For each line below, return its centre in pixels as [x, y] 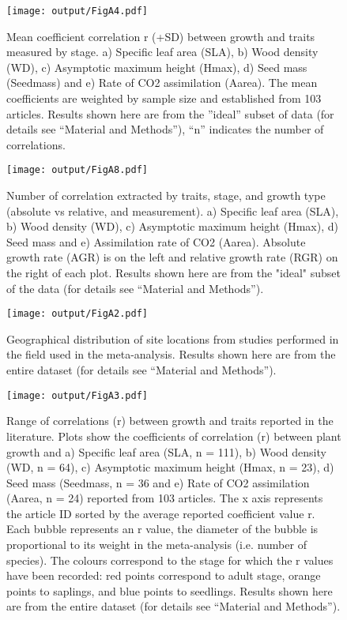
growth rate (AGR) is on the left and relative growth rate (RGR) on [172, 257]
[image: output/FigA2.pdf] [77, 314]
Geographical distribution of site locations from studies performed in [173, 338]
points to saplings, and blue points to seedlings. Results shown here [170, 590]
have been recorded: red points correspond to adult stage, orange [164, 575]
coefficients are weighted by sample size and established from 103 [164, 98]
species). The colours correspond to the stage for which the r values [170, 560]
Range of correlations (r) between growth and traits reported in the [170, 421]
